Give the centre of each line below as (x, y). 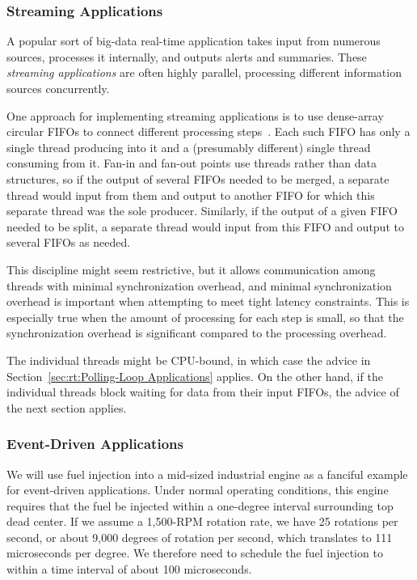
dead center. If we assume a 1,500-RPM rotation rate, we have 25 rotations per (202, 521)
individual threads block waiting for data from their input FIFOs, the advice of (203, 392)
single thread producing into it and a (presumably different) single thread (189, 147)
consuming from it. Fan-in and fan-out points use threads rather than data (192, 163)
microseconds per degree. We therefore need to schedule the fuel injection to (195, 553)
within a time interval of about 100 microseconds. (129, 569)
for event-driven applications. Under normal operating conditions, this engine (198, 490)
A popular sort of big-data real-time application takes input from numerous (194, 41)
